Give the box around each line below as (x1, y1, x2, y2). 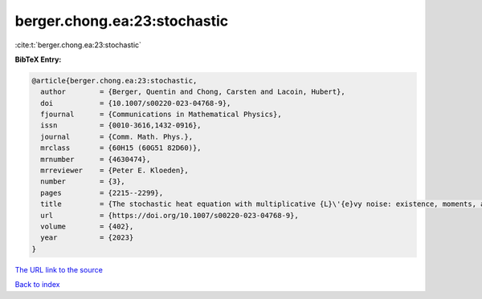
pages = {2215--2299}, (40, 188, 164, 197)
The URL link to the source (14, 265, 104, 274)
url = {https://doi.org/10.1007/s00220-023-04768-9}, (40, 211, 299, 220)
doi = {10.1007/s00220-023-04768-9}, (40, 99, 231, 107)
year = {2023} (40, 233, 134, 242)
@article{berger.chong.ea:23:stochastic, (31, 76, 198, 85)
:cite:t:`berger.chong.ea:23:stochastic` (14, 40, 142, 50)
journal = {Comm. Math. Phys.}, (40, 132, 193, 141)
